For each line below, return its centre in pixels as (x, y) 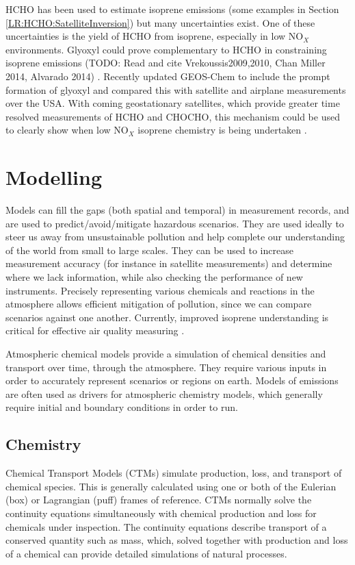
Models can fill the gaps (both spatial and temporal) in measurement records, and (177, 210)
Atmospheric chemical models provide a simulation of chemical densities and (166, 353)
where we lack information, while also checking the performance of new (154, 277)
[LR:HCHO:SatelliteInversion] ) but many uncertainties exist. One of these (160, 22)
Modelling (54, 177)
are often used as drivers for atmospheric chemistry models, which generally (164, 393)
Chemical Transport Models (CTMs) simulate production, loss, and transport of (174, 473)
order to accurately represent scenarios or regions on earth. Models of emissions (172, 380)
